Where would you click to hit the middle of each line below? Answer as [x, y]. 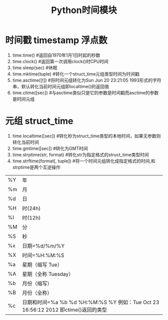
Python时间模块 [84, 10]
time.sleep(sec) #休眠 [35, 68]
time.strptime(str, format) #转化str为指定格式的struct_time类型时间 [80, 154]
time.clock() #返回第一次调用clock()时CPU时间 [60, 61]
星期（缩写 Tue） [42, 264]
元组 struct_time [39, 121]
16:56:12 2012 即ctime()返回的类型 [65, 309]
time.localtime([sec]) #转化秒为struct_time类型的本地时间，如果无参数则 [86, 136]
